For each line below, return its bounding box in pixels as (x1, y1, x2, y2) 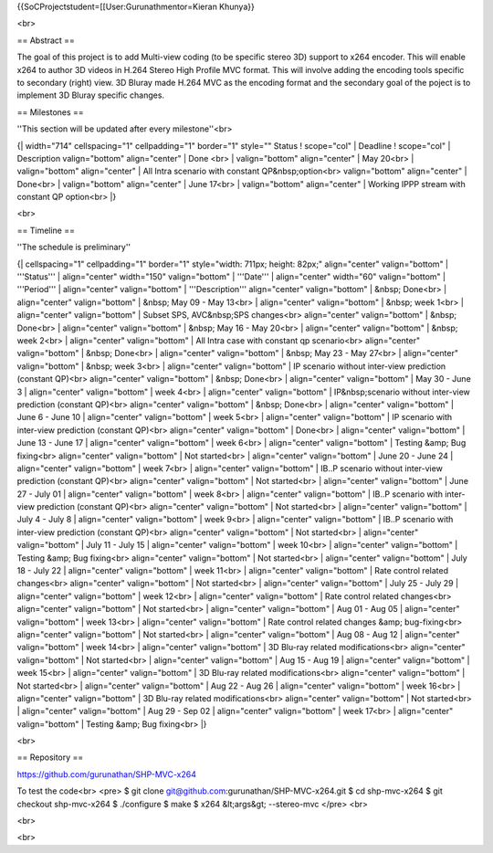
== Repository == (16, 752, 84, 763)
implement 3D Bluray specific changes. (16, 90, 164, 100)
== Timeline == (16, 225, 75, 236)
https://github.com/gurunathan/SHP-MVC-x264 (16, 768, 196, 780)
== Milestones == (16, 106, 84, 118)
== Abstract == (16, 35, 75, 46)
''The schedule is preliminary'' (16, 242, 131, 253)
